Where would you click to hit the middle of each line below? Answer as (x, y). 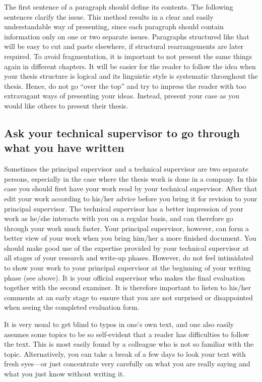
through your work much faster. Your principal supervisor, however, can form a (126, 228)
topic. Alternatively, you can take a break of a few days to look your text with (125, 353)
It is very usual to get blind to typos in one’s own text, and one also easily (119, 324)
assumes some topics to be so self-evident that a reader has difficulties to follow (127, 334)
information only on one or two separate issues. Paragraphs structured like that (127, 36)
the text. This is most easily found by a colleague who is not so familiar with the (129, 344)
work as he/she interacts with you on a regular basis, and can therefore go (119, 218)
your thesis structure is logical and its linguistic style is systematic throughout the (131, 76)
